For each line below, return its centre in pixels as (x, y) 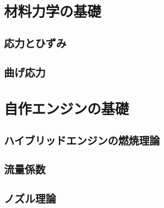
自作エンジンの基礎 (67, 108)
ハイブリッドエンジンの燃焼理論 (82, 140)
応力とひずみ (35, 42)
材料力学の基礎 (53, 11)
